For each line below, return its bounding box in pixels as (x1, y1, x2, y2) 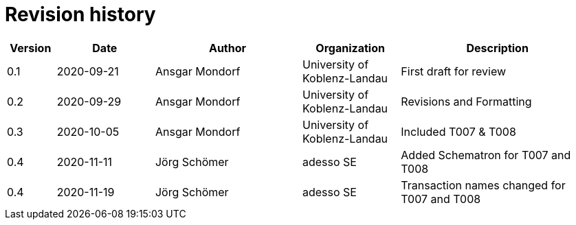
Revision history (5, 3, 156, 26)
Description (466, 40, 529, 55)
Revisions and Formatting (401, 94, 532, 108)
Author (208, 40, 247, 55)
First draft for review (401, 64, 507, 78)
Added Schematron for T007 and (401, 147, 571, 162)
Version (10, 40, 52, 55)
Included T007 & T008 (401, 124, 516, 139)
